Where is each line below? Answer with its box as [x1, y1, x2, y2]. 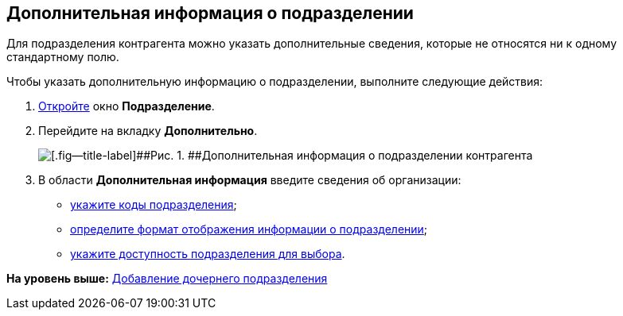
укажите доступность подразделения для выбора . [70, 247, 345, 261]
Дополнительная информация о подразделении [6, 3, 414, 23]
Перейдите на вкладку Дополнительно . [38, 124, 258, 138]
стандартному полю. [6, 50, 119, 64]
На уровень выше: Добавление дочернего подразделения [6, 272, 328, 286]
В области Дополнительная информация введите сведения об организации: [38, 173, 461, 187]
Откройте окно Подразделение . [38, 99, 215, 114]
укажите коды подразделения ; [70, 198, 237, 212]
